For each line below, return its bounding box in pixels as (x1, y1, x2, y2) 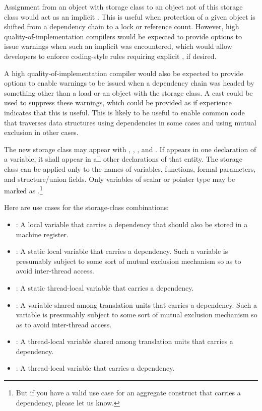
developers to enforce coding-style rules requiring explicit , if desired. (4, 50, 217, 61)
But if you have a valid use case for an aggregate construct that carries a (16, 387, 241, 398)
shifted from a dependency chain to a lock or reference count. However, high (4, 21, 239, 32)
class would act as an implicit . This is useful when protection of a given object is (4, 11, 255, 22)
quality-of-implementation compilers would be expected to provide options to (4, 31, 242, 41)
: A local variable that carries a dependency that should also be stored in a (16, 219, 248, 229)
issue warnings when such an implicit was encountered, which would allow (4, 41, 232, 51)
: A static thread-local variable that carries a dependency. (16, 282, 194, 293)
